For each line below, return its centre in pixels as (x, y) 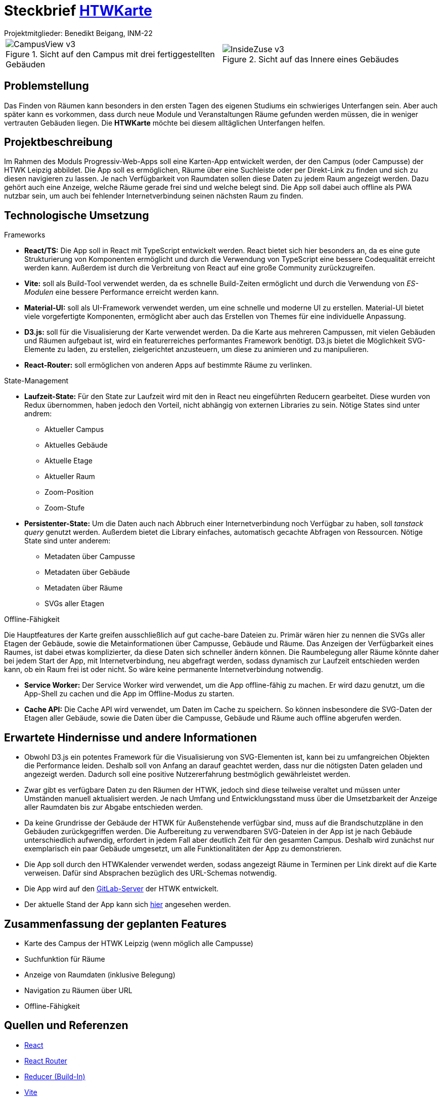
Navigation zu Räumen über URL (78, 990)
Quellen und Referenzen (66, 1026)
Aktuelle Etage (69, 461)
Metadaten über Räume (84, 588)
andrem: (38, 414)
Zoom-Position (69, 492)
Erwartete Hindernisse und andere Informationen (130, 737)
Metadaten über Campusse (90, 557)
